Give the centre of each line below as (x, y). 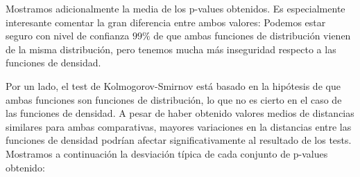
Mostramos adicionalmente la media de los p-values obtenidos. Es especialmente (175, 8)
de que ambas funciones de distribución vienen (252, 36)
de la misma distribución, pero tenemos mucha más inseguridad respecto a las (171, 49)
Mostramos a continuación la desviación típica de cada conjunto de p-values (167, 153)
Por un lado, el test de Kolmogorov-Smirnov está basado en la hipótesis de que (173, 85)
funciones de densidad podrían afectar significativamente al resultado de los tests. (179, 140)
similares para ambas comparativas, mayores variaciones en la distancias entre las (179, 126)
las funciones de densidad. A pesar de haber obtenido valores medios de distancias (180, 113)
